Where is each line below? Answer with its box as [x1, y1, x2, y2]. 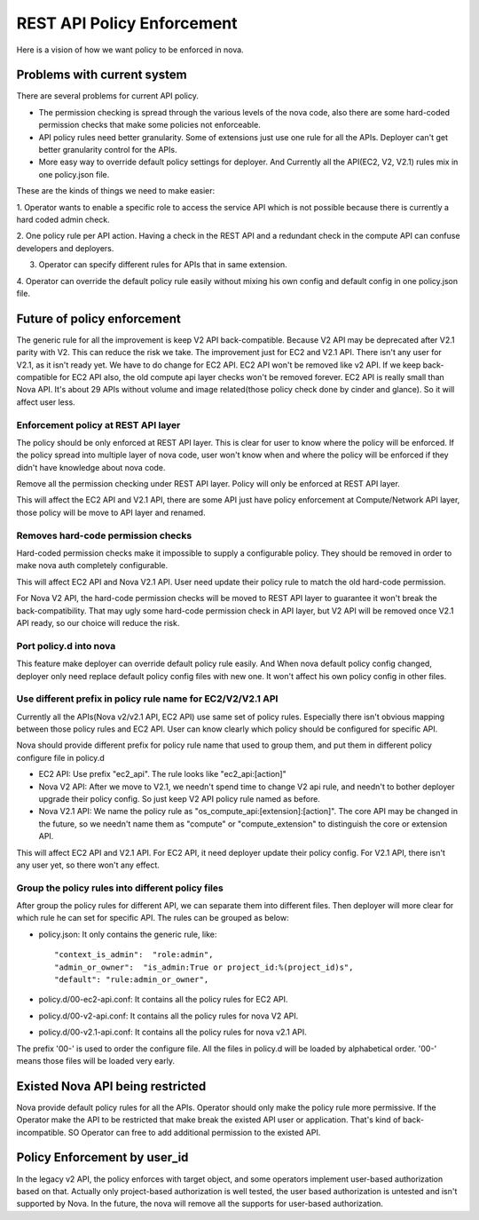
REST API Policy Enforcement [16, 13, 239, 33]
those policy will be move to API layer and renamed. [16, 507, 206, 518]
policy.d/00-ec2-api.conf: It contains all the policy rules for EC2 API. [38, 994, 288, 1005]
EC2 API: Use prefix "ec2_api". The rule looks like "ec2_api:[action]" [38, 769, 287, 780]
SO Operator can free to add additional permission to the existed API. [67, 1127, 321, 1137]
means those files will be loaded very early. [16, 1055, 175, 1066]
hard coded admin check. [16, 214, 110, 225]
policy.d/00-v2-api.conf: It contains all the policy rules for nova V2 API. [38, 1010, 299, 1021]
